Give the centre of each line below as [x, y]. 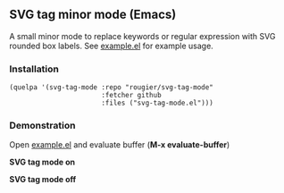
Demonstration [42, 126]
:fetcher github [132, 96]
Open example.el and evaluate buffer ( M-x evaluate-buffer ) [120, 145]
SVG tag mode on [42, 162]
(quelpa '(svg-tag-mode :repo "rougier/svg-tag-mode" [112, 88]
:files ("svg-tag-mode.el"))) [158, 103]
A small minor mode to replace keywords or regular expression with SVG [142, 36]
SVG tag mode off [43, 180]
